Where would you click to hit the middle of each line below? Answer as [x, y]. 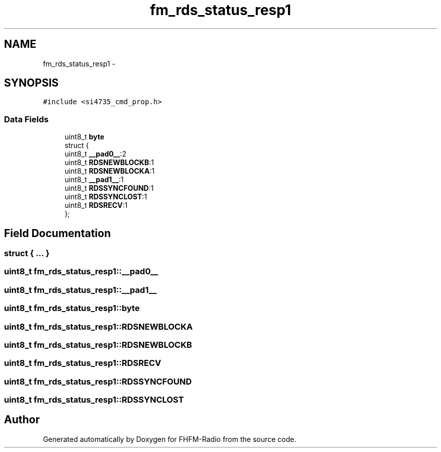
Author [22, 420]
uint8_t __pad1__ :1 [94, 180]
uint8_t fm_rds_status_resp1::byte [72, 308]
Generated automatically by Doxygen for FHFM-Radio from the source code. [170, 439]
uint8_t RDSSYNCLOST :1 [106, 197]
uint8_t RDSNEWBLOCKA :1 [109, 171]
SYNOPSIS [31, 83]
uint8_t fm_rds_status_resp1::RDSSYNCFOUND [98, 381]
